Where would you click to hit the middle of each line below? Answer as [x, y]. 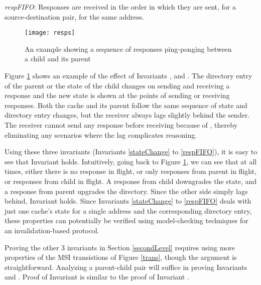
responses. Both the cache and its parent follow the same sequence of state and [126, 105]
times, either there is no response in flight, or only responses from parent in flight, [131, 171]
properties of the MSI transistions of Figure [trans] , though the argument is [121, 257]
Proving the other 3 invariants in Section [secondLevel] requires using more [120, 247]
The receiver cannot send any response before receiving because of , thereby [121, 125]
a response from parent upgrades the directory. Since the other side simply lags [126, 191]
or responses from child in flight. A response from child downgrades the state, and [131, 181]
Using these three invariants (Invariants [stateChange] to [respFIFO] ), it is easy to [131, 152]
